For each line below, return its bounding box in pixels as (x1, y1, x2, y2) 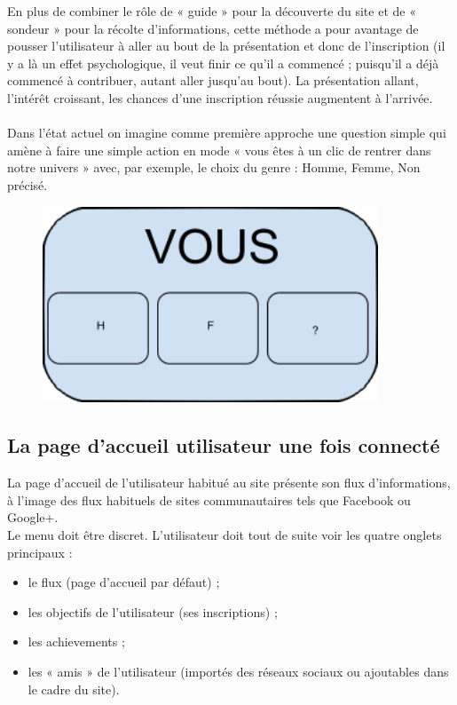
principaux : (7, 543, 73, 561)
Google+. (7, 508, 59, 527)
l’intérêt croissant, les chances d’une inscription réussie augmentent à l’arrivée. (7, 88, 433, 107)
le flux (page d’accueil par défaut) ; (28, 573, 220, 591)
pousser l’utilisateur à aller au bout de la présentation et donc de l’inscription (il (7, 36, 445, 55)
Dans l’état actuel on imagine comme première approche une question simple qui (7, 123, 446, 142)
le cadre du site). (28, 679, 120, 698)
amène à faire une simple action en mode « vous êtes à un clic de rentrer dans (7, 140, 431, 159)
